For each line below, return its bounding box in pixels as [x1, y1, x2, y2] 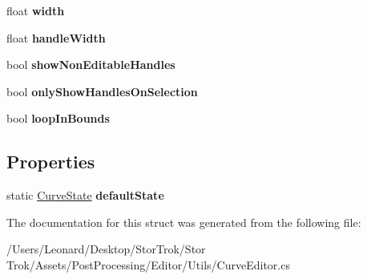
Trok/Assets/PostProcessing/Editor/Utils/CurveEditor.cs [6, 256, 290, 273]
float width [6, 2, 65, 18]
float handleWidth [6, 29, 106, 46]
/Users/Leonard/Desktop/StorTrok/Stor [6, 241, 206, 257]
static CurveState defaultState [6, 187, 164, 204]
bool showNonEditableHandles [6, 56, 175, 73]
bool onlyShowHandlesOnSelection [6, 83, 198, 99]
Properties [6, 149, 95, 174]
